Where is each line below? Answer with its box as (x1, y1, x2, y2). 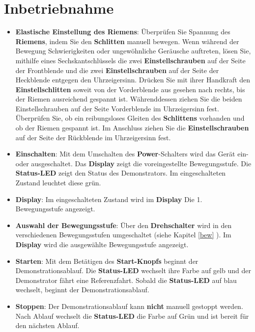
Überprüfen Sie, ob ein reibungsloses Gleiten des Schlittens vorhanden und (15, 113, 245, 123)
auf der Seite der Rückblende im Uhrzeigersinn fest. (15, 132, 171, 142)
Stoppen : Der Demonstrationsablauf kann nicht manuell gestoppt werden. (15, 301, 243, 311)
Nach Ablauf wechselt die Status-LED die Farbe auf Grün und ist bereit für (15, 310, 249, 321)
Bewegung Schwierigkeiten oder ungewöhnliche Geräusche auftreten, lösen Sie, (15, 46, 251, 56)
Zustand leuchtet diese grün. (15, 178, 101, 188)
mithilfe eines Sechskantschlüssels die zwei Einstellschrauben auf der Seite (15, 55, 246, 65)
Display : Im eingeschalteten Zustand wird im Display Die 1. (15, 194, 202, 204)
